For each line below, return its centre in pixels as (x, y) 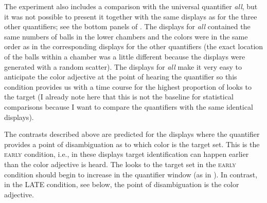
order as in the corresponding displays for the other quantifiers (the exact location (134, 46)
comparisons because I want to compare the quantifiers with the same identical (129, 106)
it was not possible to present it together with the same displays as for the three (131, 16)
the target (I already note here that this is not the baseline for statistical (119, 97)
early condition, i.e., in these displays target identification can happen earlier (127, 154)
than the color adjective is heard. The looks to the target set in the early (120, 164)
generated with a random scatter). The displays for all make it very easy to (123, 66)
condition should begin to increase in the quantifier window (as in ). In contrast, (131, 174)
